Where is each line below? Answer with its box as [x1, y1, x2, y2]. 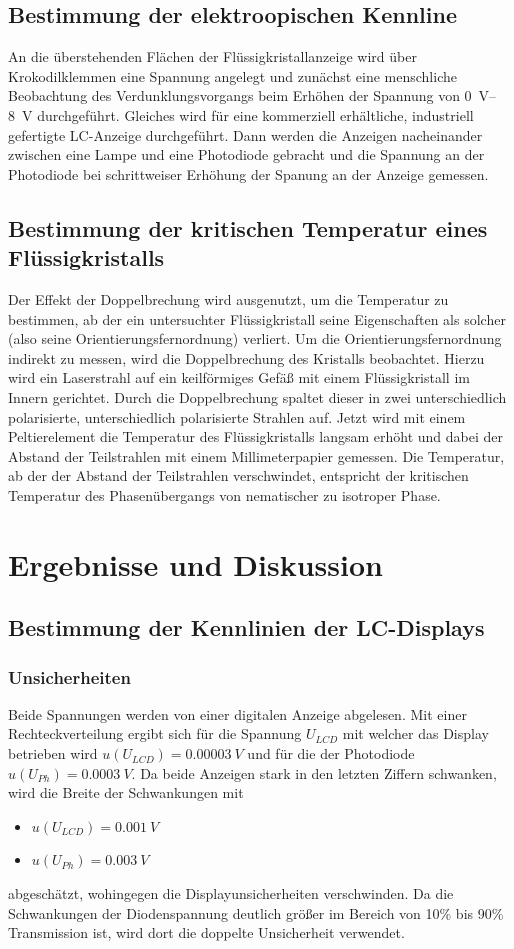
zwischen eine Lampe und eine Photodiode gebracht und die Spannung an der [8, 144, 485, 165]
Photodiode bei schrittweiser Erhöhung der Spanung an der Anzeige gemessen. [8, 163, 489, 184]
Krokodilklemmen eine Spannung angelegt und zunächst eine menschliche [8, 65, 457, 86]
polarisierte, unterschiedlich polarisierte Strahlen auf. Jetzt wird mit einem [8, 406, 466, 427]
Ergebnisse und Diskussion [8, 543, 383, 584]
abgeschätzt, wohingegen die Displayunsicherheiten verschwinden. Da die [8, 883, 454, 904]
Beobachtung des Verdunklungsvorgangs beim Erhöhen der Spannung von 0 [8, 85, 472, 106]
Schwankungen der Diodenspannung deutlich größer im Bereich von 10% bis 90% [8, 902, 504, 923]
